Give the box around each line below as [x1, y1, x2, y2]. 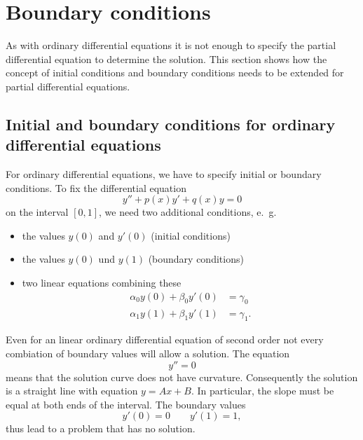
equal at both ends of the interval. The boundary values [6, 397, 246, 411]
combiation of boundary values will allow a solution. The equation [6, 345, 290, 360]
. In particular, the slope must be [191, 383, 334, 398]
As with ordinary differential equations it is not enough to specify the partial [6, 38, 336, 53]
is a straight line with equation [6, 383, 138, 398]
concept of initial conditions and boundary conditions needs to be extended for [6, 65, 344, 80]
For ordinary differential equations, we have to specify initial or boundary [6, 167, 322, 181]
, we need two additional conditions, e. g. [99, 205, 277, 219]
